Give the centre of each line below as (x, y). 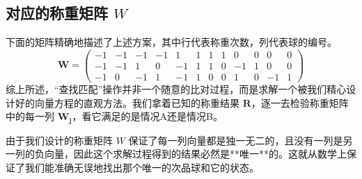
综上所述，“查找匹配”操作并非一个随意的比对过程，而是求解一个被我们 (166, 88)
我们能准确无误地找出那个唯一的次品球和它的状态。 (142, 167)
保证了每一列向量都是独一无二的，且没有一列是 (236, 140)
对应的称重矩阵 (57, 13)
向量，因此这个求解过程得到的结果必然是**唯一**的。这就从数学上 (195, 154)
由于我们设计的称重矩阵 (59, 140)
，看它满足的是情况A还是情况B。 (147, 116)
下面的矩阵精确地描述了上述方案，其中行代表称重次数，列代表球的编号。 (171, 42)
